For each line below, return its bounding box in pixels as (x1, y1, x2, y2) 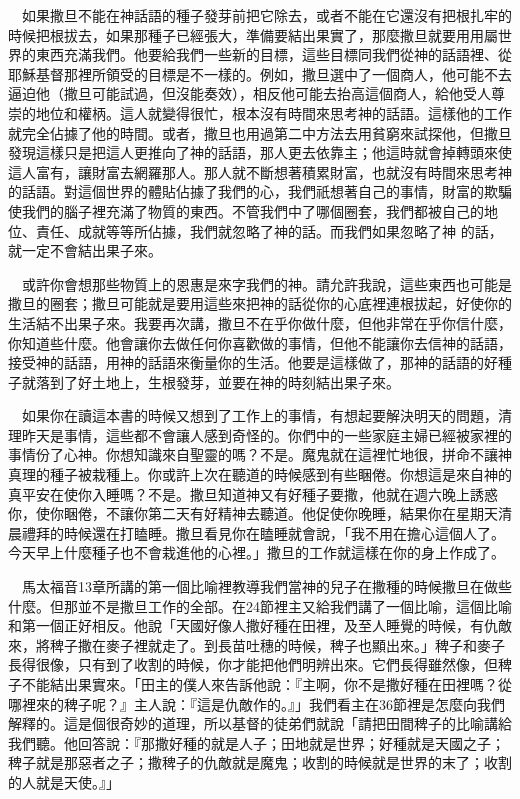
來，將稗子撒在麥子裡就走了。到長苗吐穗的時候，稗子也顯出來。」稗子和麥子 (8, 634, 505, 655)
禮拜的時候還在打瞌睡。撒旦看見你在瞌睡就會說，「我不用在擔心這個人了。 (21, 522, 505, 543)
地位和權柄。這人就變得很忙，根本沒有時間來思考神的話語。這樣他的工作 (35, 102, 512, 123)
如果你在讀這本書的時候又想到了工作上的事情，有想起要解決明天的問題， (21, 405, 498, 426)
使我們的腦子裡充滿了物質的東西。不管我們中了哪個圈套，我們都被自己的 (8, 200, 484, 221)
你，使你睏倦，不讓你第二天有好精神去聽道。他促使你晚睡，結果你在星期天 (8, 503, 498, 524)
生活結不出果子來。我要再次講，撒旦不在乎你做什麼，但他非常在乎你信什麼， (8, 312, 512, 333)
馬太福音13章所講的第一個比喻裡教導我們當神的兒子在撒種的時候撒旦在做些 (21, 576, 512, 597)
